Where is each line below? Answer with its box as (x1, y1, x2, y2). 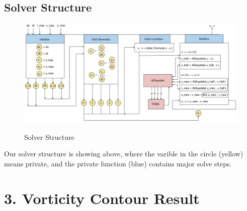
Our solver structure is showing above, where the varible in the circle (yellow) (4, 148, 243, 159)
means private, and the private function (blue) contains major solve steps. (4, 158, 232, 168)
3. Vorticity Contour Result (4, 187, 200, 208)
